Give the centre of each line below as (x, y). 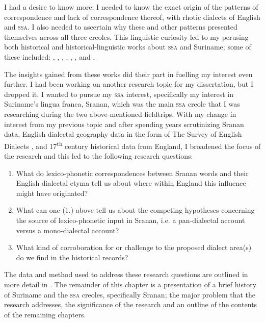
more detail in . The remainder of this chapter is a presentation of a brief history (130, 284)
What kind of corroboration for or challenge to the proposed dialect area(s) (134, 247)
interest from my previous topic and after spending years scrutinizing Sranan (124, 124)
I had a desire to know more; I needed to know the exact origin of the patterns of (131, 7)
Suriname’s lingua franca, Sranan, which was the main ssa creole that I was (122, 104)
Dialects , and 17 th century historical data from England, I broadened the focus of (132, 145)
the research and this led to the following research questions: (99, 155)
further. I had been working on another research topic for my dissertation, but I (129, 84)
